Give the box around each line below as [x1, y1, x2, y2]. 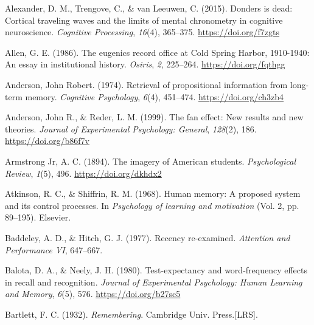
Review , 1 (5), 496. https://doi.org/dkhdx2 [5, 166, 162, 179]
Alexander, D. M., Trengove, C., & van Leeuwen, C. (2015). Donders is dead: [5, 2, 293, 14]
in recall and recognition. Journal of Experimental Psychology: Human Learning [5, 275, 302, 288]
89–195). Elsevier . [5, 211, 71, 224]
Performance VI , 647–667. [5, 243, 103, 256]
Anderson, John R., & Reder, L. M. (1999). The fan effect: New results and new [5, 111, 304, 123]
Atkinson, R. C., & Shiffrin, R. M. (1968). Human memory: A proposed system [5, 187, 301, 200]
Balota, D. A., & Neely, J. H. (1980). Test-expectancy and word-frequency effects [5, 264, 307, 276]
